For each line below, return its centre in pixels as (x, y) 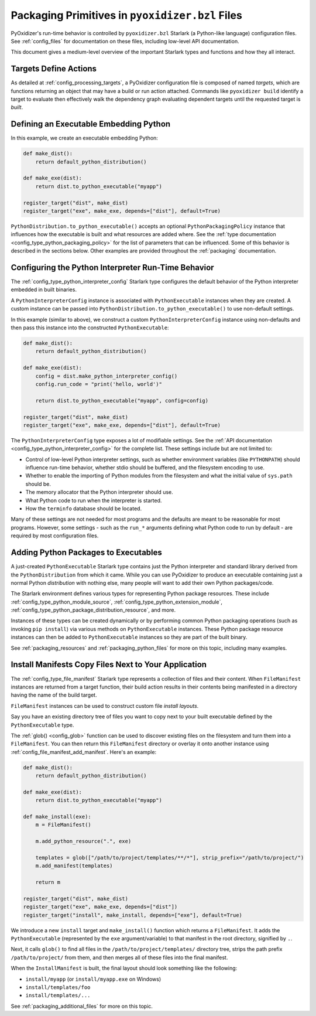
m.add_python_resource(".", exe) (83, 841)
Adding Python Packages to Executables (86, 553)
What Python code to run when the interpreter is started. (94, 500)
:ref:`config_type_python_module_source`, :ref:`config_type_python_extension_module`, (116, 602)
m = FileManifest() (63, 825)
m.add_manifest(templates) (74, 866)
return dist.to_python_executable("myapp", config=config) (122, 400)
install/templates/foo (58, 988)
